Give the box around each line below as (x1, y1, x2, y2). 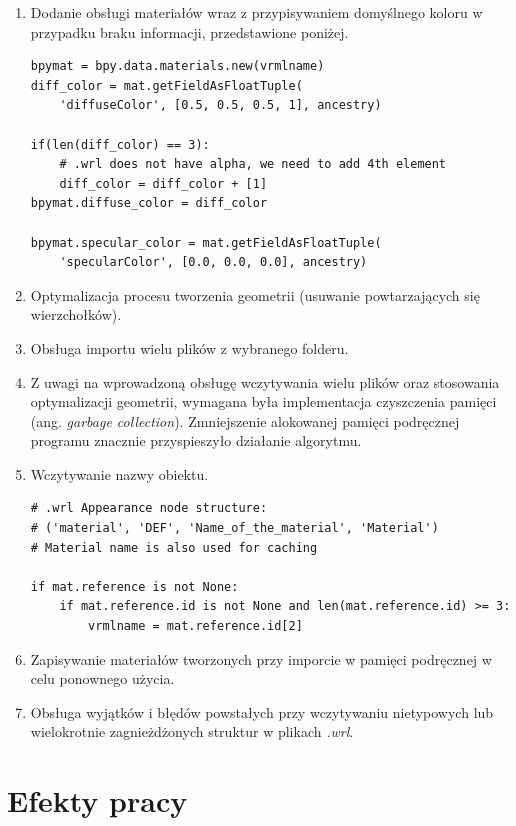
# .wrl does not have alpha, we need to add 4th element (59, 157, 447, 172)
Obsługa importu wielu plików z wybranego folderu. (30, 337, 349, 358)
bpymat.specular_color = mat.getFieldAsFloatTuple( (30, 235, 382, 250)
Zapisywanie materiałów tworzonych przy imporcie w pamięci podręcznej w (30, 648, 492, 669)
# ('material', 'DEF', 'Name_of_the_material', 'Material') (30, 521, 439, 536)
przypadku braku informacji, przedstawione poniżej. (30, 21, 349, 42)
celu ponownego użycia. (30, 668, 175, 689)
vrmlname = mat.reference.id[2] (88, 619, 303, 634)
